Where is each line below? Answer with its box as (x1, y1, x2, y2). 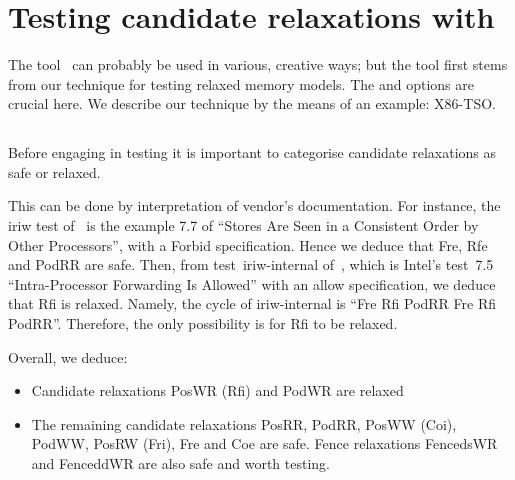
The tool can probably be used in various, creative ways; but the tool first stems (8, 54, 508, 75)
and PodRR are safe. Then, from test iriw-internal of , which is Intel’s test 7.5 (8, 254, 494, 275)
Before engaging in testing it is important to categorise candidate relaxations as (8, 142, 496, 163)
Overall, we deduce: (8, 346, 128, 367)
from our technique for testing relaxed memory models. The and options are (8, 73, 474, 94)
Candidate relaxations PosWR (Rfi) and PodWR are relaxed (31, 380, 404, 401)
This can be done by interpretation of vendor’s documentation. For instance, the (8, 195, 501, 216)
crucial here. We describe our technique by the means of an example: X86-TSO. (8, 93, 496, 114)
